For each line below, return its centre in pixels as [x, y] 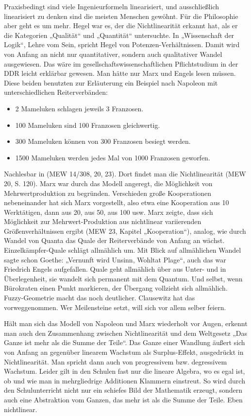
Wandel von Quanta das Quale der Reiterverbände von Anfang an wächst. [114, 240]
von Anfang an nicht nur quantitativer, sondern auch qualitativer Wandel [113, 54]
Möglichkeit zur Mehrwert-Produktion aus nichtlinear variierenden [103, 221]
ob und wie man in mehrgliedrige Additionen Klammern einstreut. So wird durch [125, 380]
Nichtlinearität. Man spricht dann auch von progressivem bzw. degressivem [116, 361]
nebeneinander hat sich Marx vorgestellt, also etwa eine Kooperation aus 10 [117, 202]
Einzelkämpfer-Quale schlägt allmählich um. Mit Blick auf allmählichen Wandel [123, 250]
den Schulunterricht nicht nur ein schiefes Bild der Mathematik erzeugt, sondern [123, 390]
